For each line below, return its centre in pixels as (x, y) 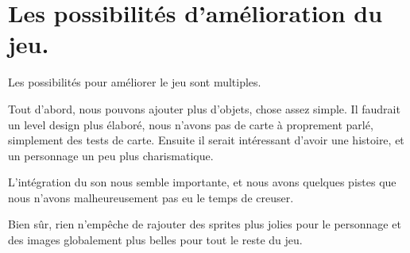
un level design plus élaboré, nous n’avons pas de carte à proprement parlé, (191, 124)
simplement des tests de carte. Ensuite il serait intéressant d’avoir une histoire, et (206, 140)
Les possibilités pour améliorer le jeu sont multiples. (135, 82)
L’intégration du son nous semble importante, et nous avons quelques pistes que (202, 182)
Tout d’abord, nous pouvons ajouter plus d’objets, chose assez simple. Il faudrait (204, 108)
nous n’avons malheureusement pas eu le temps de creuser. (151, 197)
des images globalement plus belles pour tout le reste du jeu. (155, 240)
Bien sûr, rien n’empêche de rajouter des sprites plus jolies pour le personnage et (205, 224)
